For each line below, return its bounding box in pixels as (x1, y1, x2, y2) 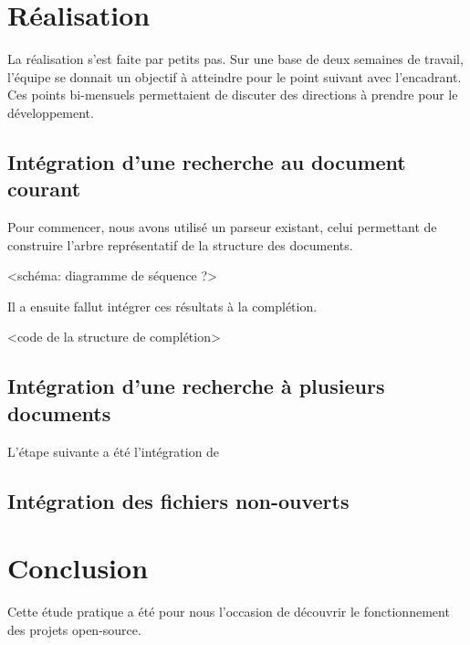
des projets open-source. (7, 619, 141, 639)
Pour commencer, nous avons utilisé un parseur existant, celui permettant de (7, 217, 437, 237)
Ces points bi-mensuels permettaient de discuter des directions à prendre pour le (7, 85, 458, 104)
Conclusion (7, 549, 149, 587)
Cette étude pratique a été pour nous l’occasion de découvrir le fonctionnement (7, 602, 450, 621)
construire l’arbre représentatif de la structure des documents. (7, 235, 353, 254)
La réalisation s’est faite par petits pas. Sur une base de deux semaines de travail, (7, 49, 464, 69)
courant (7, 174, 81, 203)
